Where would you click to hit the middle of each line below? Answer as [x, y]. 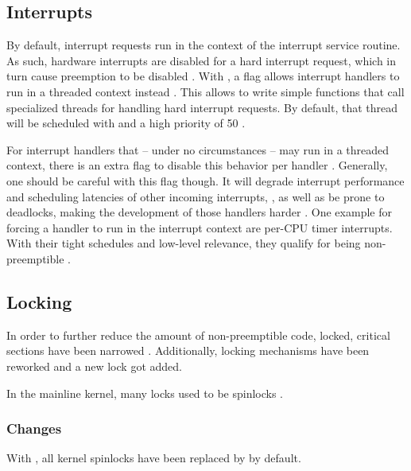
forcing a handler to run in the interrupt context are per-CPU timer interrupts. [200, 227]
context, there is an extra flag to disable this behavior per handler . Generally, [197, 165]
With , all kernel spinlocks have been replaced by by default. [154, 458]
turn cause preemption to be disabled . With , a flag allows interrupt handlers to [203, 76]
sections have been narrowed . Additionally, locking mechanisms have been [188, 350]
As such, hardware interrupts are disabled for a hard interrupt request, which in [202, 60]
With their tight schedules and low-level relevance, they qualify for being [184, 243]
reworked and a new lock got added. [94, 366]
